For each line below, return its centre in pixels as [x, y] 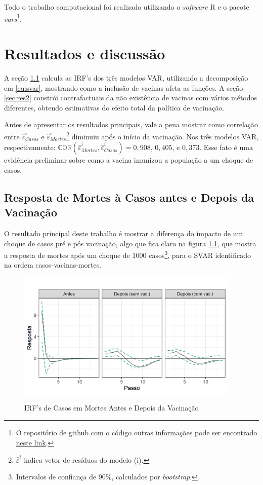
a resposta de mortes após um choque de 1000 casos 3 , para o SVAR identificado [128, 254]
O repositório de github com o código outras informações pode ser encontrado [137, 432]
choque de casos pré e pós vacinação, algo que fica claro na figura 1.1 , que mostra [130, 243]
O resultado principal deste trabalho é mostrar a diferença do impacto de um [124, 233]
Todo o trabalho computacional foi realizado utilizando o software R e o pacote [127, 7]
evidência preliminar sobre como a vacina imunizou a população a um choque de [129, 160]
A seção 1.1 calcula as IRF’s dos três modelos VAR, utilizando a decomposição [126, 77]
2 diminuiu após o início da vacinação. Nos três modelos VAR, [163, 135]
